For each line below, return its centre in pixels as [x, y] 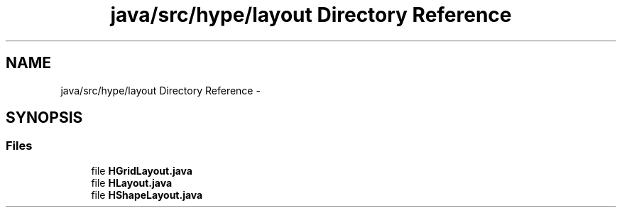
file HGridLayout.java [142, 170]
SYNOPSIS [44, 118]
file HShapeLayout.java [147, 195]
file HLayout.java [132, 182]
